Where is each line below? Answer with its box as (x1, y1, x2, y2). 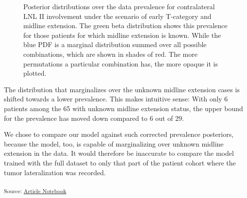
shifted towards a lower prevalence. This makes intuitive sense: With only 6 (4, 94, 228, 104)
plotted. (23, 68, 47, 78)
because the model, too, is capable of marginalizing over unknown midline (4, 138, 224, 148)
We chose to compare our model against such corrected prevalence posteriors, (4, 129, 234, 139)
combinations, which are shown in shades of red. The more (23, 49, 198, 59)
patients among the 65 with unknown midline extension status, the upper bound (4, 103, 243, 113)
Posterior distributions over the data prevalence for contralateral (23, 1, 215, 11)
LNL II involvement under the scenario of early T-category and (23, 11, 212, 21)
